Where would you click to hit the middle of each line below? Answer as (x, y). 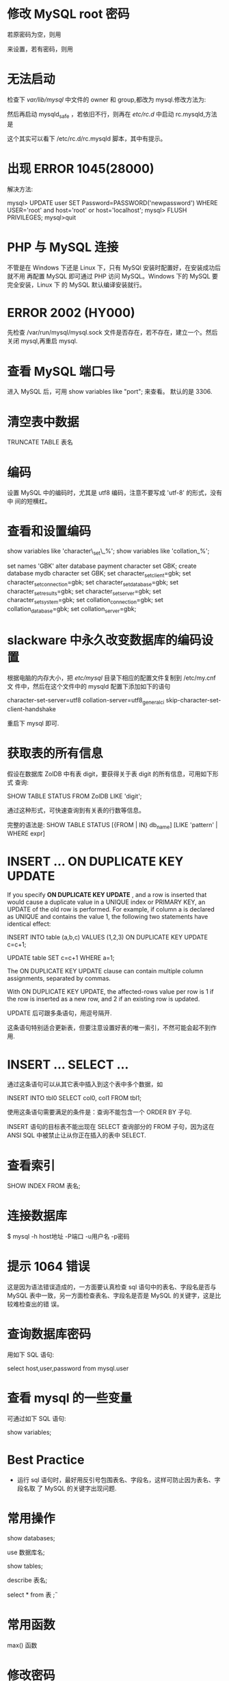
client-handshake (32, 709)
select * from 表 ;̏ (31, 1595)
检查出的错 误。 (41, 1304)
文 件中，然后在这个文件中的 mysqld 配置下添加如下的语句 (89, 686)
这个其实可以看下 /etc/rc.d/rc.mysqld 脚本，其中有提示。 (87, 139)
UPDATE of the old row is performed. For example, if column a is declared (111, 909)
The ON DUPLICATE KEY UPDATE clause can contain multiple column (105, 971)
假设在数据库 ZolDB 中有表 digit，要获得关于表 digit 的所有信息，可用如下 (110, 774)
